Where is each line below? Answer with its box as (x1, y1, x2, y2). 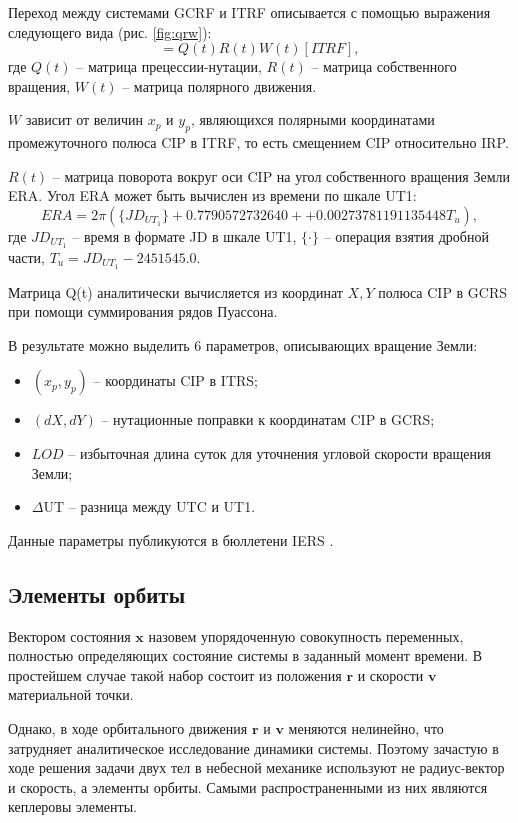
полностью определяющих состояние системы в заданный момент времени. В (8, 645, 483, 666)
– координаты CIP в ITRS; (93, 370, 258, 391)
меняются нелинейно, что (288, 718, 444, 738)
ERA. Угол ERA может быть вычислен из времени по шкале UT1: (8, 185, 417, 206)
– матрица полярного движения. (122, 75, 317, 96)
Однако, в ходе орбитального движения (8, 718, 248, 738)
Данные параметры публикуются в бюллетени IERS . (8, 529, 334, 550)
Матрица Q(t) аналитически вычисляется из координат (8, 281, 343, 302)
